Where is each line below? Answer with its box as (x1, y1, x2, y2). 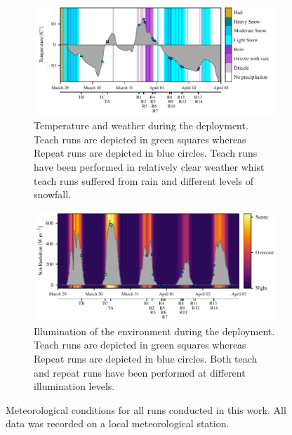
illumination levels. (34, 379, 115, 394)
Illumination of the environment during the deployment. (34, 323, 275, 338)
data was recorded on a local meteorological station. (6, 416, 230, 431)
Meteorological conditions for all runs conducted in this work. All (6, 402, 286, 417)
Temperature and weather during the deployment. (34, 118, 248, 133)
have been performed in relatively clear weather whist (34, 159, 265, 174)
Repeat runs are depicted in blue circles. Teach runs (34, 145, 258, 160)
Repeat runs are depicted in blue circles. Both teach (34, 351, 258, 366)
